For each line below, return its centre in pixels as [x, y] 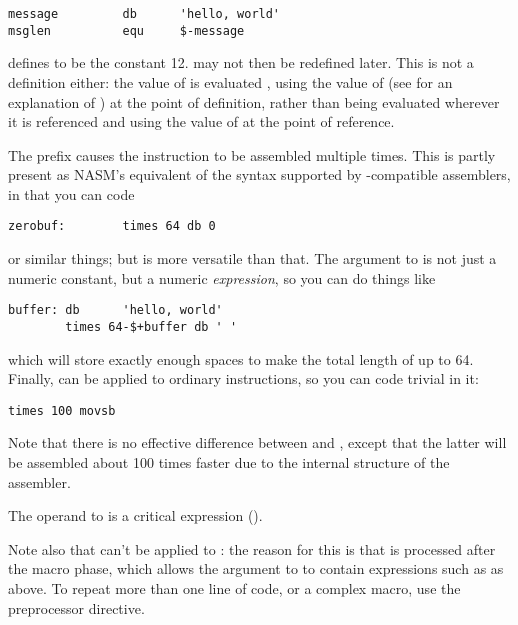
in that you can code [71, 193]
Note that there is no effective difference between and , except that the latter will [257, 442]
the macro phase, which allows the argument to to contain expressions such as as [256, 568]
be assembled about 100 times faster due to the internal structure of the [229, 462]
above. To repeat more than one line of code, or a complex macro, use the [234, 588]
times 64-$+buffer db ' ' [151, 326]
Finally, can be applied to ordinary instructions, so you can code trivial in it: [243, 378]
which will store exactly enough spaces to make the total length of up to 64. [241, 358]
